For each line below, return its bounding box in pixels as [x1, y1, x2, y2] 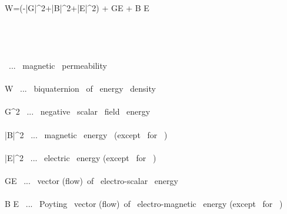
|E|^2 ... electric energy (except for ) [5, 151, 156, 163]
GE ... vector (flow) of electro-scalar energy [5, 174, 178, 186]
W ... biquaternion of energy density [5, 82, 156, 95]
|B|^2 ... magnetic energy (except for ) [5, 128, 168, 141]
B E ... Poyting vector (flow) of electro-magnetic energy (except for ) [5, 198, 283, 210]
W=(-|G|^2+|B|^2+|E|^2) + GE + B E [5, 2, 149, 14]
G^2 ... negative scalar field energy [5, 105, 151, 118]
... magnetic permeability [8, 59, 107, 71]
